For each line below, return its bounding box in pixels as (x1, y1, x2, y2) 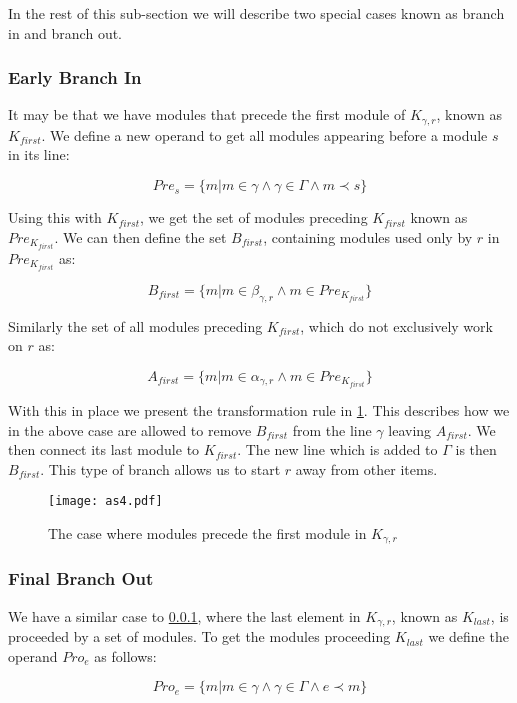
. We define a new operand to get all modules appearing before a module (41, 124, 488, 145)
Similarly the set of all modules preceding (8, 315, 263, 336)
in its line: (8, 144, 70, 165)
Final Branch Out (8, 566, 154, 591)
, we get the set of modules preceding (140, 207, 368, 228)
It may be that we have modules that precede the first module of (8, 104, 406, 125)
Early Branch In (8, 65, 142, 90)
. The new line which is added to (237, 439, 438, 460)
